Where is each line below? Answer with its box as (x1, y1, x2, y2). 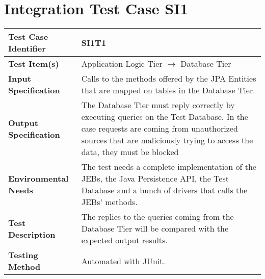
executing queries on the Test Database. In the (81, 111, 248, 123)
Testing (8, 249, 38, 261)
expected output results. (81, 234, 168, 246)
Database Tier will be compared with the (81, 222, 229, 235)
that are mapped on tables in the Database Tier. (81, 84, 255, 96)
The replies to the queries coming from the (81, 211, 234, 223)
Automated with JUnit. (81, 255, 165, 267)
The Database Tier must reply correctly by (81, 99, 235, 111)
